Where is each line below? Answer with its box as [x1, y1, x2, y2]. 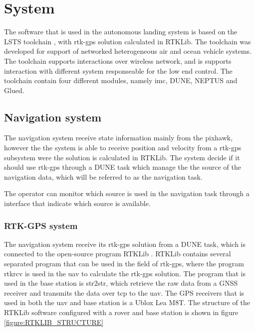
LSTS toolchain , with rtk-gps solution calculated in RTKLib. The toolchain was [4, 36, 251, 46]
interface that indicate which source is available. [4, 198, 151, 209]
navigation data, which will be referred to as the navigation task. [4, 171, 203, 182]
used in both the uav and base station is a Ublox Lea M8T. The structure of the [4, 297, 251, 308]
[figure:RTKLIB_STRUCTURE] [4, 317, 104, 327]
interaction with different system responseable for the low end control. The [4, 65, 233, 76]
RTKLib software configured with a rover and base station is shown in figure [4, 307, 239, 318]
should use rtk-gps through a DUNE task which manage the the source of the [4, 162, 241, 172]
